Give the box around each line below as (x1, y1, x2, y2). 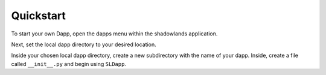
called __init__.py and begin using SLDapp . (11, 60, 127, 67)
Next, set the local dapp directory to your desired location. (11, 41, 156, 48)
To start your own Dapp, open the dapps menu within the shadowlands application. (11, 30, 218, 37)
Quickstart (11, 9, 66, 22)
